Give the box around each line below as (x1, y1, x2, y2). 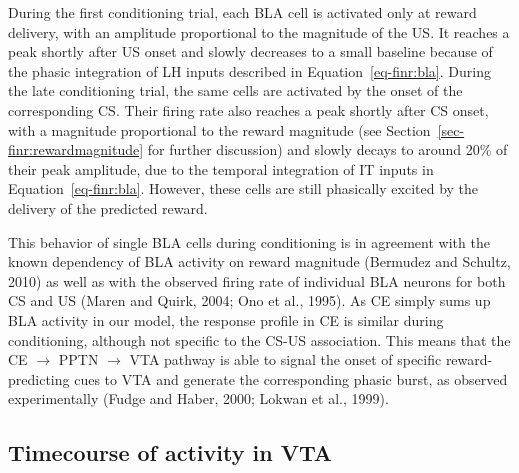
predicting (8, 368, 70, 389)
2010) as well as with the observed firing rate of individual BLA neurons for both (8, 270, 506, 291)
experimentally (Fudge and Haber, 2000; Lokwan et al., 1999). (8, 388, 389, 409)
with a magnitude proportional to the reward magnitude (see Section (8, 119, 431, 140)
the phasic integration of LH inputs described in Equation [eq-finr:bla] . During (8, 60, 491, 81)
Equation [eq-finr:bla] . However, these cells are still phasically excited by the (8, 178, 479, 199)
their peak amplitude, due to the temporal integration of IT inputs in (8, 158, 434, 179)
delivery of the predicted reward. (8, 197, 208, 218)
